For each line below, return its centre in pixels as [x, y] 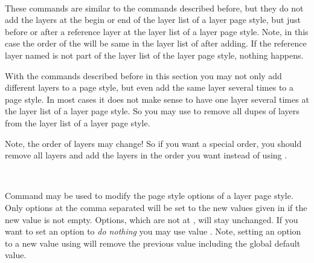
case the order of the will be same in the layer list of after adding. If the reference [156, 43]
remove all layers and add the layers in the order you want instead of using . [146, 155]
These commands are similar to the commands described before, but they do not [154, 8]
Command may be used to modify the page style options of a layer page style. [149, 196]
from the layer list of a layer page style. [78, 122]
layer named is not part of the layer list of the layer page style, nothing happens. [154, 55]
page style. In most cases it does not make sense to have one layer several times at [157, 99]
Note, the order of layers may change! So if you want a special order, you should [153, 143]
